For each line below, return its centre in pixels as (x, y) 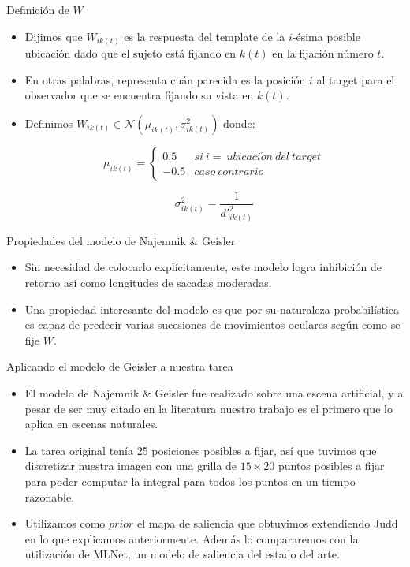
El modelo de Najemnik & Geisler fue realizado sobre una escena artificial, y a (214, 392)
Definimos (49, 123)
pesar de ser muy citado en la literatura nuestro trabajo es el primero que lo (209, 408)
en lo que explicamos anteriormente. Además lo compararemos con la (192, 538)
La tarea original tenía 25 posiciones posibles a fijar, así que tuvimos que (201, 450)
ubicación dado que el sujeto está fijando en (130, 53)
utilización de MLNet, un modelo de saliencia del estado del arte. (182, 554)
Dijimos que (54, 36)
